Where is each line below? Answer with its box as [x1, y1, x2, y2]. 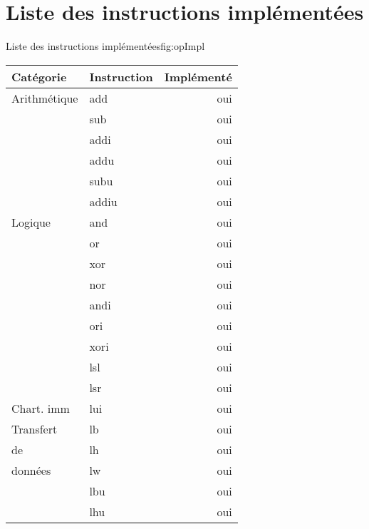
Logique [11, 213, 51, 230]
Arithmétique [11, 89, 78, 106]
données [11, 461, 51, 478]
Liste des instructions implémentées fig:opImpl [6, 38, 205, 53]
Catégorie [11, 68, 67, 85]
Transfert [11, 420, 58, 437]
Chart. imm [11, 399, 70, 416]
